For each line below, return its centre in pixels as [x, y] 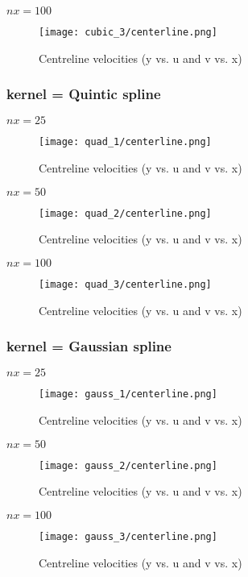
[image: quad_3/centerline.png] [125, 284]
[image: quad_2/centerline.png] [125, 213]
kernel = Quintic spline [84, 94]
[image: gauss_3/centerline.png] [128, 536]
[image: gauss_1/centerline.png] [128, 394]
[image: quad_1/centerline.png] [125, 142]
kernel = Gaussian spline [89, 346]
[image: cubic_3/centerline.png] [128, 32]
